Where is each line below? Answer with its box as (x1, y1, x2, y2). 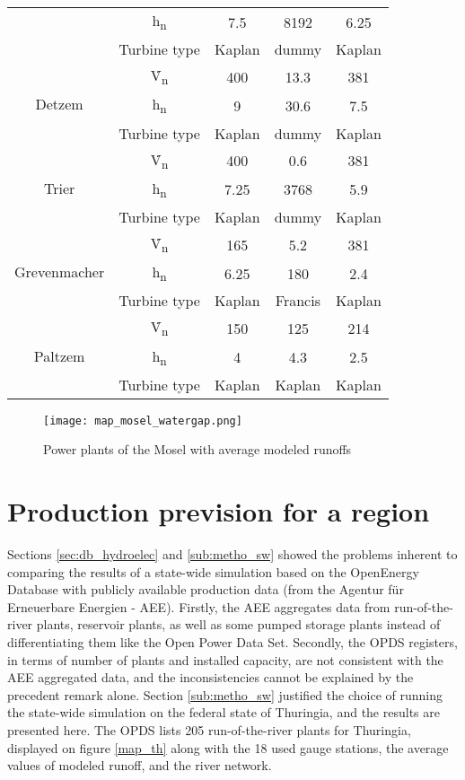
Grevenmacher (14, 261, 105, 283)
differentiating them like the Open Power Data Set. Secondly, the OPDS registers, (7, 633, 458, 652)
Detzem (35, 93, 83, 115)
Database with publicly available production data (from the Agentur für (7, 580, 404, 599)
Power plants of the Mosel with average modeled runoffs (43, 440, 352, 459)
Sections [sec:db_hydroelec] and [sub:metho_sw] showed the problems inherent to (7, 545, 458, 564)
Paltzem (33, 345, 85, 366)
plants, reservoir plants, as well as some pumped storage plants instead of (36, 615, 441, 634)
